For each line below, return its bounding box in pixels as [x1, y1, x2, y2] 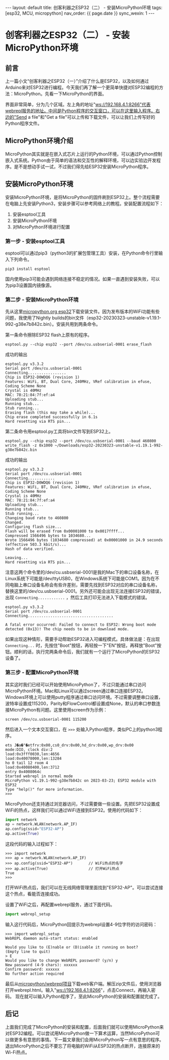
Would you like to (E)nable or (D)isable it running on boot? [5, 944, 138, 950]
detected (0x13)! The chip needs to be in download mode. [5, 627, 129, 632]
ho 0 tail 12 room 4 [5, 760, 49, 766]
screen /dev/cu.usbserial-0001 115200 [5, 717, 87, 722]
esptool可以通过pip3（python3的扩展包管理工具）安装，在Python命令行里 [5, 250, 159, 256]
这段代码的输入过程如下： [5, 841, 58, 847]
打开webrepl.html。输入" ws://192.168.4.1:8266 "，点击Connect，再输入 [5, 987, 151, 993]
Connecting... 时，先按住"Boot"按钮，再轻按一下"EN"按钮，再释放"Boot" [5, 642, 157, 648]
